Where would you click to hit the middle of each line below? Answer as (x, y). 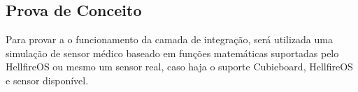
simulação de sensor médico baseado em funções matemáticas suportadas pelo (172, 53)
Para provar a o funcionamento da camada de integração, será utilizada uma (169, 39)
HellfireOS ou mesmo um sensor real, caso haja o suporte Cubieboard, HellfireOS (179, 67)
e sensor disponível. (47, 80)
